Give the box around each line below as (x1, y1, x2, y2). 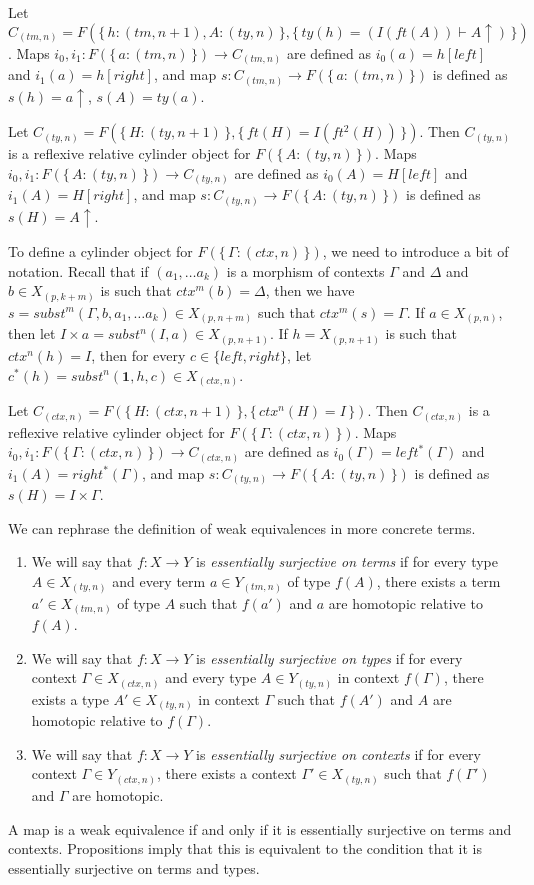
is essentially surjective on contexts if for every (196, 743, 481, 764)
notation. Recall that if (8, 260, 149, 281)
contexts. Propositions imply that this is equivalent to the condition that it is (8, 838, 482, 859)
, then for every (91, 344, 186, 365)
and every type (165, 667, 257, 688)
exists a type (31, 688, 109, 709)
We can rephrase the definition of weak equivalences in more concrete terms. (8, 517, 476, 538)
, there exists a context (157, 763, 297, 784)
